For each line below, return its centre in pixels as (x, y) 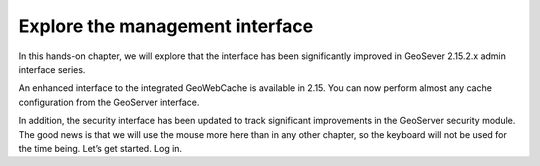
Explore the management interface (166, 26)
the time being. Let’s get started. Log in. (100, 148)
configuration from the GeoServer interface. (109, 102)
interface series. (52, 69)
